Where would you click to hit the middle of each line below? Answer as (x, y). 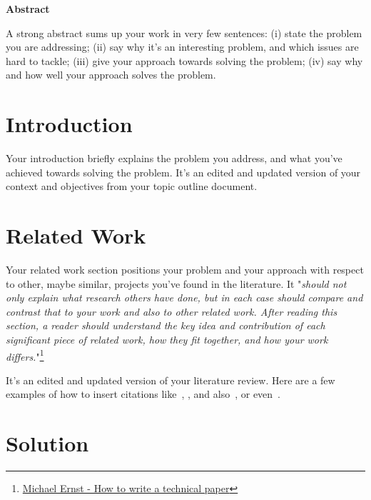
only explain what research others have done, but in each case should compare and (184, 297)
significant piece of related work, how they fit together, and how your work (167, 339)
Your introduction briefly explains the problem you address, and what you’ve (174, 158)
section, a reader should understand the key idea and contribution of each (166, 325)
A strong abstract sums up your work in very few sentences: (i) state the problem (184, 32)
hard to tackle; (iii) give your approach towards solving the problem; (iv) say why (184, 60)
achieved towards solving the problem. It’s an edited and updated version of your (183, 172)
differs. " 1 (25, 355)
